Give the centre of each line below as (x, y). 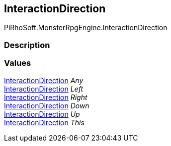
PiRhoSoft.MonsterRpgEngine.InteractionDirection (86, 28)
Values (18, 63)
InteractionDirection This (44, 122)
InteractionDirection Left (43, 89)
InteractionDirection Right (46, 97)
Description (27, 45)
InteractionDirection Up (42, 114)
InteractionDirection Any (44, 80)
